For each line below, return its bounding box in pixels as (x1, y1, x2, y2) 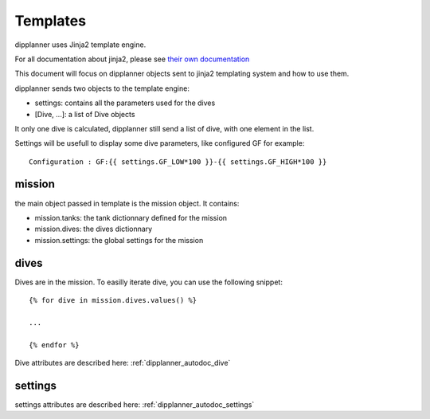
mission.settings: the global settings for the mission (34, 235, 204, 245)
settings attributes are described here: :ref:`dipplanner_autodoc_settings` (14, 399, 255, 409)
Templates (14, 12, 87, 29)
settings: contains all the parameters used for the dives (34, 98, 216, 108)
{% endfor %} (29, 340, 80, 350)
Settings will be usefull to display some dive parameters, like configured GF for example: (14, 139, 305, 148)
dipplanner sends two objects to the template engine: (14, 84, 190, 93)
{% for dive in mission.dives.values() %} (29, 296, 197, 305)
